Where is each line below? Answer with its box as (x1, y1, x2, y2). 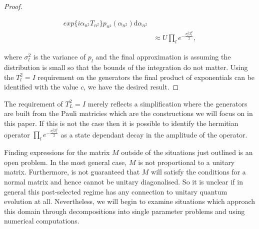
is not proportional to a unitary (138, 156, 235, 167)
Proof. (4, 1, 22, 11)
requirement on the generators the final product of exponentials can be (37, 71, 255, 82)
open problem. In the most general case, (4, 156, 127, 167)
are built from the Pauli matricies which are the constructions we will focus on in (4, 108, 253, 118)
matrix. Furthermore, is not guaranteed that (4, 166, 140, 177)
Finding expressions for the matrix (4, 147, 110, 157)
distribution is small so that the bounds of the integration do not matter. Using (4, 61, 248, 72)
